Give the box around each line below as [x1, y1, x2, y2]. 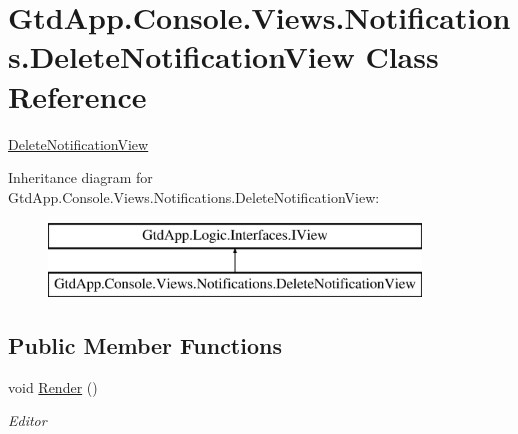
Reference [8, 75, 147, 116]
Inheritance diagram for [8, 167, 153, 188]
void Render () [8, 376, 98, 397]
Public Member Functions [8, 329, 282, 360]
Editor [8, 410, 47, 431]
